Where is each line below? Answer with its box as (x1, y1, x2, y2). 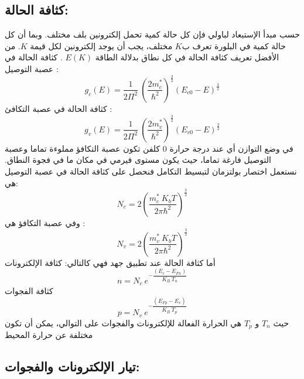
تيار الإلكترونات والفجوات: (5, 357, 140, 375)
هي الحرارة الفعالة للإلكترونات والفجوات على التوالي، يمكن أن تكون (5, 316, 242, 329)
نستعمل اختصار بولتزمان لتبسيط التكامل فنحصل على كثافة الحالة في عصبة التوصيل (5, 165, 297, 177)
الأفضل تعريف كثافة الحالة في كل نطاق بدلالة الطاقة (95, 51, 279, 63)
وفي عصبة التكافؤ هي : (5, 216, 86, 228)
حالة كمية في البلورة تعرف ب (182, 39, 286, 52)
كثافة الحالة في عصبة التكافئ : (5, 102, 112, 114)
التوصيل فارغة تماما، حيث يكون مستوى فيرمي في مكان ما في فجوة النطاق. (5, 153, 271, 166)
